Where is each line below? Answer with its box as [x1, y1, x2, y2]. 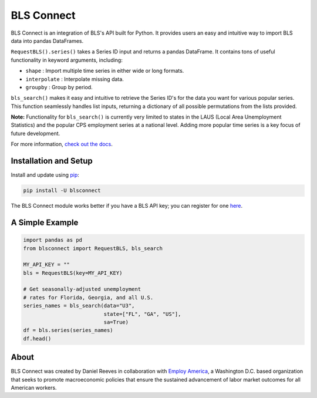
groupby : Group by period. [25, 83, 93, 90]
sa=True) [103, 319, 129, 326]
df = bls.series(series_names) [23, 327, 114, 334]
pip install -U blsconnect [23, 187, 101, 194]
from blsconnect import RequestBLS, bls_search [23, 245, 163, 252]
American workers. [11, 384, 57, 392]
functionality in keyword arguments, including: [11, 56, 123, 63]
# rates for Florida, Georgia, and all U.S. [23, 294, 154, 301]
